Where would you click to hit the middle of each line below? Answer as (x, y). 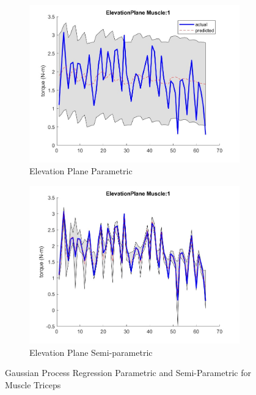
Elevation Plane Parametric (81, 171)
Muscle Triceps (33, 384)
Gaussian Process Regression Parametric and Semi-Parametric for (128, 373)
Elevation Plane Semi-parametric (91, 352)
